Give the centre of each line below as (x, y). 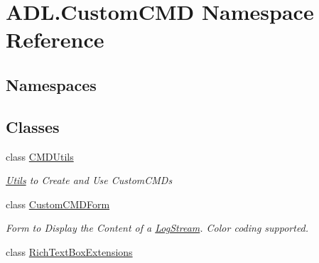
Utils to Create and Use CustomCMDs (89, 180)
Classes (33, 126)
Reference (55, 39)
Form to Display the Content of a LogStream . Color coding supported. (157, 228)
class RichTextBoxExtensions (69, 251)
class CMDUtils (40, 156)
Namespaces (51, 84)
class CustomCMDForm (58, 204)
